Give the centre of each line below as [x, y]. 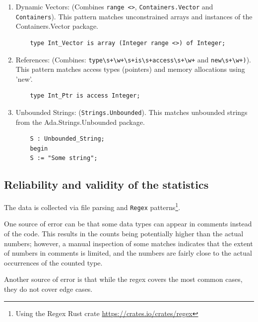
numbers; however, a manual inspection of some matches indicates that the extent [129, 243]
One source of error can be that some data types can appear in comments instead [128, 224]
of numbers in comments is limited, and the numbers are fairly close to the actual [128, 253]
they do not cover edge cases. [48, 289]
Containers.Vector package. [57, 26]
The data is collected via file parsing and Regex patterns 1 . [92, 206]
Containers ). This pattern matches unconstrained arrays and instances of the [134, 16]
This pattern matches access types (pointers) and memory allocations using [130, 69]
